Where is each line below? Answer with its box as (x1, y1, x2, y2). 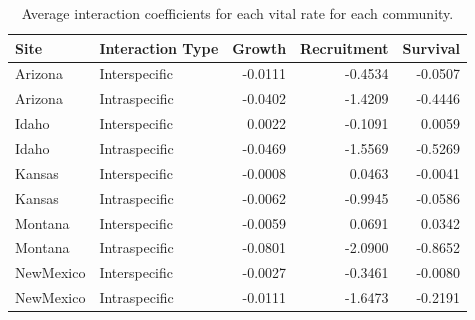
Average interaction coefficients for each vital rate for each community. (21, 3, 454, 23)
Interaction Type (99, 37, 219, 58)
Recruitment (300, 37, 389, 58)
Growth (232, 37, 287, 58)
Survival (402, 37, 460, 58)
